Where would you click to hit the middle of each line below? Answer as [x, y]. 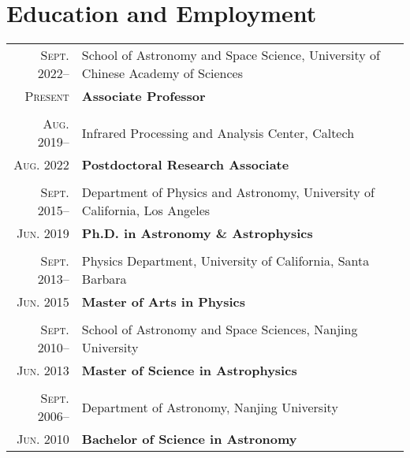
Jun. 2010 [43, 439]
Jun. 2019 [43, 233]
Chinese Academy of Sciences [162, 73]
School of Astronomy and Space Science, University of [231, 55]
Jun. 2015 [43, 302]
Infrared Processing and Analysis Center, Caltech [218, 132]
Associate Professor [143, 96]
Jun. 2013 [43, 370]
